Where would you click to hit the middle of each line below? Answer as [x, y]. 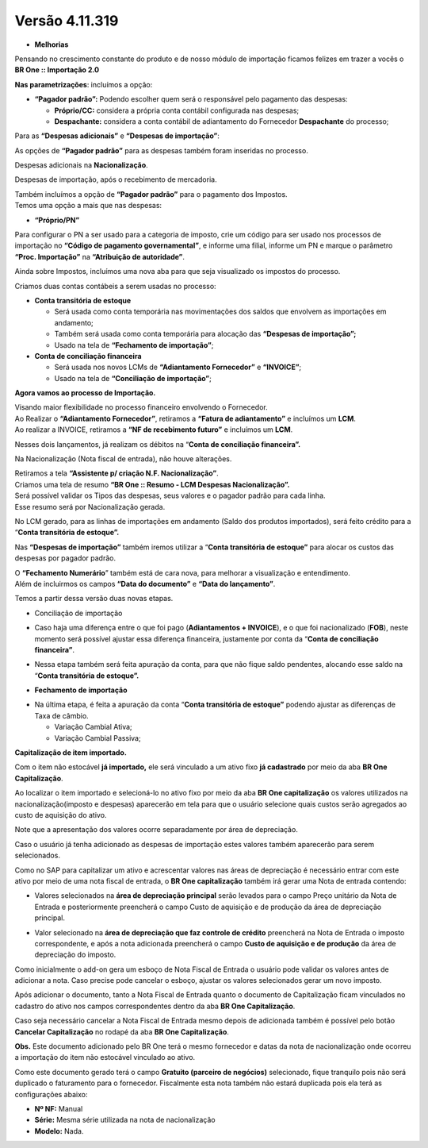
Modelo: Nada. [59, 1131]
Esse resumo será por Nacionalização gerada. [90, 507]
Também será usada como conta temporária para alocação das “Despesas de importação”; [205, 334]
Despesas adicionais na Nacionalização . [81, 165]
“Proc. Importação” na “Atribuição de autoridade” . [100, 256]
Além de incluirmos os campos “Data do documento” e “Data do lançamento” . [145, 584]
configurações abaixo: [51, 1094]
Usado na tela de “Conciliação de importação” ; [133, 378]
